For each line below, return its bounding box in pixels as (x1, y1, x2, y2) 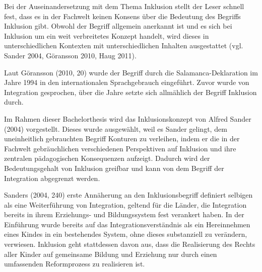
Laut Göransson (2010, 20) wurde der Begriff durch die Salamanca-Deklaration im (4, 67, 258, 77)
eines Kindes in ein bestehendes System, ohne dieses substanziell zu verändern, (4, 229, 247, 239)
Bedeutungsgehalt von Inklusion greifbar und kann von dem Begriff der (4, 162, 224, 173)
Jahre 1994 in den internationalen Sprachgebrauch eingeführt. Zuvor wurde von (4, 77, 249, 87)
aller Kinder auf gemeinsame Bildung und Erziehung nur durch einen (4, 248, 217, 259)
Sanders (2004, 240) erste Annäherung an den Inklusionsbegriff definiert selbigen (4, 190, 253, 200)
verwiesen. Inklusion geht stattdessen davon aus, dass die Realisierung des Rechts (4, 239, 255, 249)
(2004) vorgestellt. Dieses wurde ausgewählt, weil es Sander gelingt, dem (4, 123, 227, 134)
